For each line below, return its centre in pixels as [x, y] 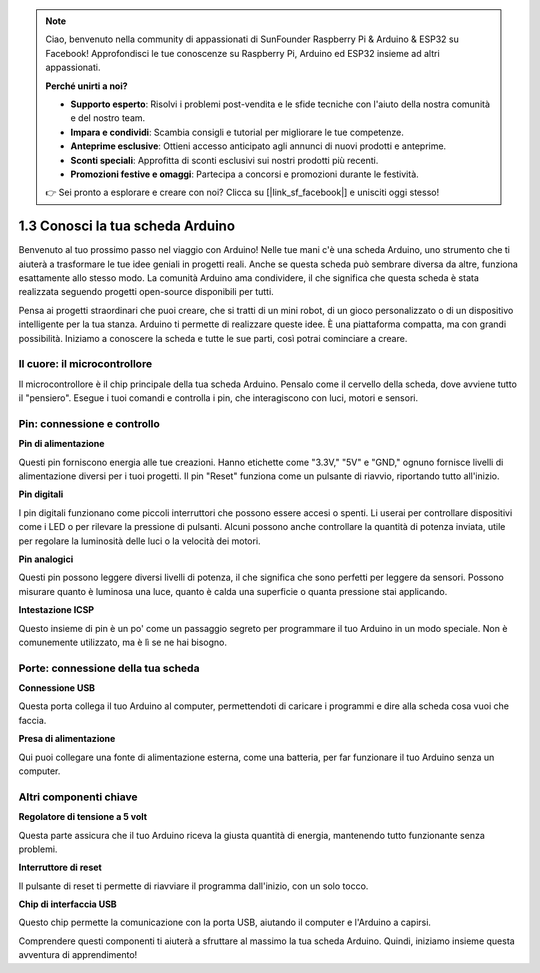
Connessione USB [56, 688]
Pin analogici [46, 559]
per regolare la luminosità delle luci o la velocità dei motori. [139, 541]
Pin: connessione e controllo [89, 423]
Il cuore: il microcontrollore [85, 364]
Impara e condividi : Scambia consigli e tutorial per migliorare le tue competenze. [237, 132]
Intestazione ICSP [56, 610]
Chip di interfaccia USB [67, 904]
